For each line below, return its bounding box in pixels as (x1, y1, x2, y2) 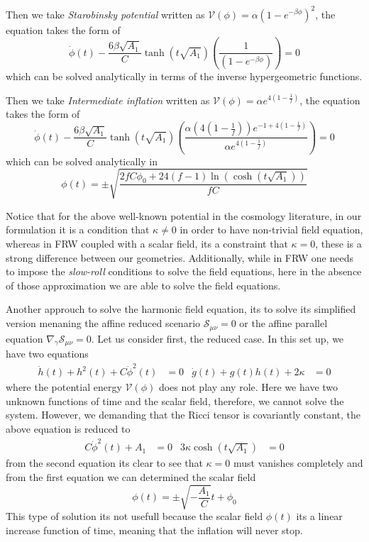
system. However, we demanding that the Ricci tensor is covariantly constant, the (6, 407, 360, 422)
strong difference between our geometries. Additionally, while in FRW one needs (6, 250, 353, 265)
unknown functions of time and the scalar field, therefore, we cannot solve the (6, 393, 344, 408)
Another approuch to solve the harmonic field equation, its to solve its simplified (6, 302, 356, 316)
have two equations (6, 345, 89, 360)
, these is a (315, 236, 362, 251)
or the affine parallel (239, 316, 328, 331)
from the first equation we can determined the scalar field (6, 470, 256, 485)
